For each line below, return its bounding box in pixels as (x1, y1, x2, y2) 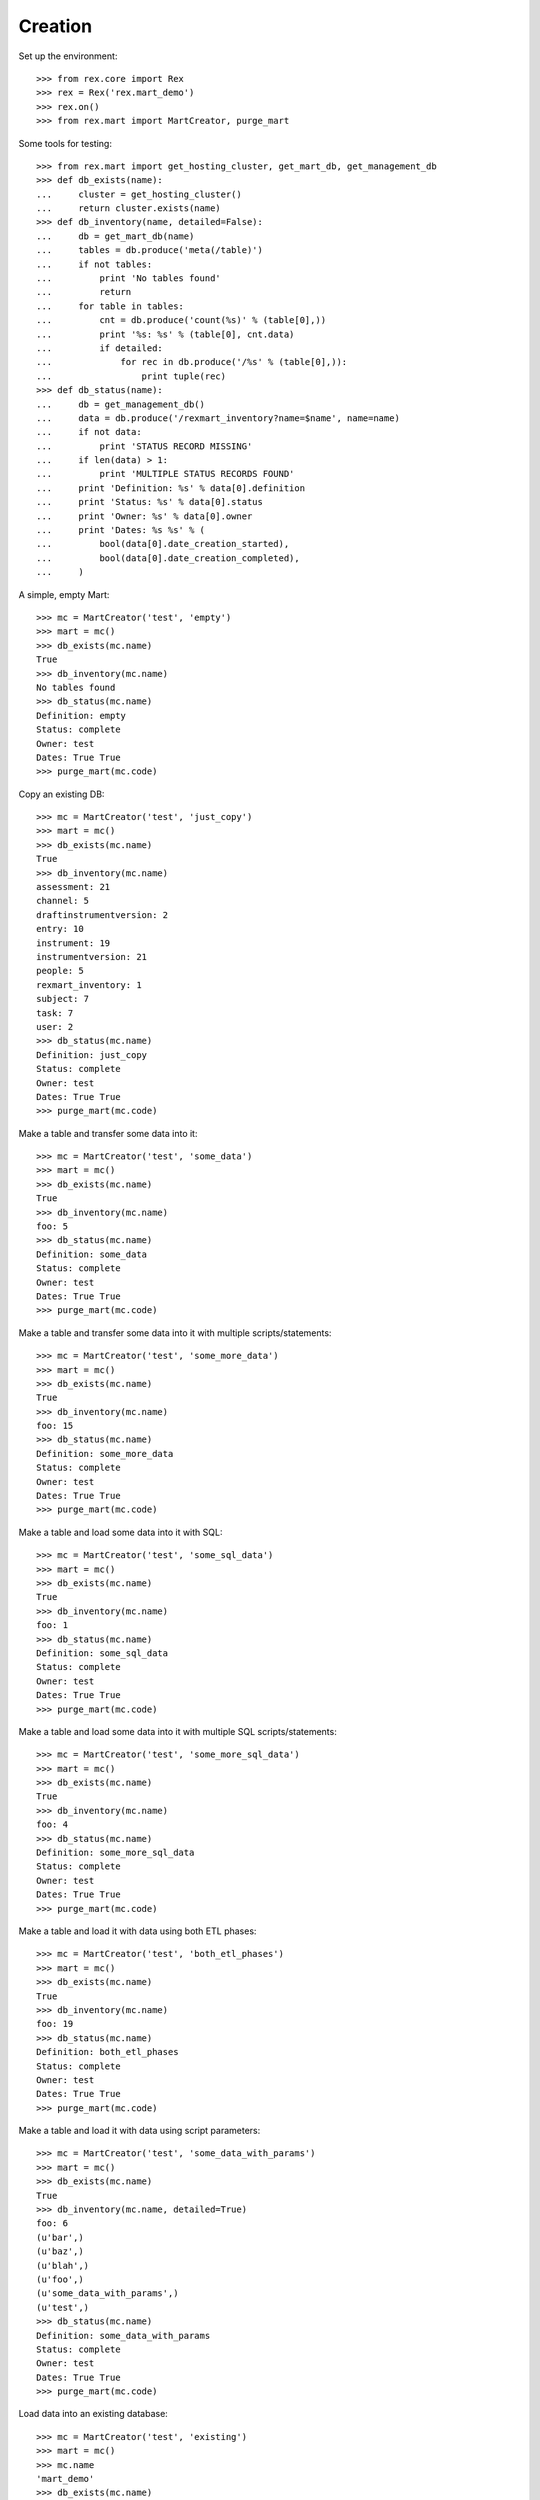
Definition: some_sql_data (36, 1647, 169, 1659)
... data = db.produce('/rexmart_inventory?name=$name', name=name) (36, 412, 400, 424)
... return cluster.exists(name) (36, 203, 222, 214)
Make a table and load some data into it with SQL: (18, 1526, 223, 1538)
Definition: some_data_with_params (36, 2330, 211, 2341)
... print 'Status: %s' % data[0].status (36, 496, 264, 508)
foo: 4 (36, 1819, 69, 1830)
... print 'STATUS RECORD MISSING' (36, 440, 253, 452)
